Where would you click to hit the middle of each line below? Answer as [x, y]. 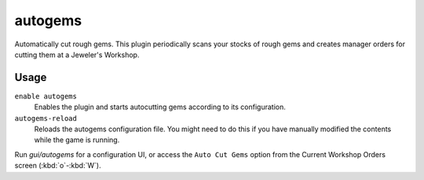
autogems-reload [46, 118]
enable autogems [46, 96]
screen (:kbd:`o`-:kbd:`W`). [58, 166]
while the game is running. [77, 140]
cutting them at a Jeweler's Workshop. [77, 54]
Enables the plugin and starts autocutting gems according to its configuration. [160, 107]
